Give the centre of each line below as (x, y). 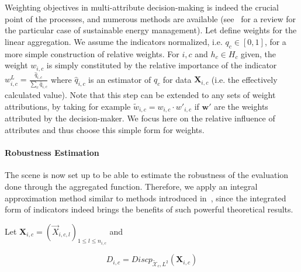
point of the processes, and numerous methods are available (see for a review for (150, 18)
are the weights (241, 106)
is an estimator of (120, 79)
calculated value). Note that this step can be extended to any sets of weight (140, 95)
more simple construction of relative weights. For (92, 53)
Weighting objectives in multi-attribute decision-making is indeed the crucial (142, 7)
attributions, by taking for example (68, 106)
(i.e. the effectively (244, 79)
